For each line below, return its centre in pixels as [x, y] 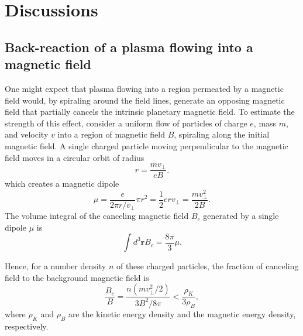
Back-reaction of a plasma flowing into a [129, 47]
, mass [265, 123]
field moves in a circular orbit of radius [75, 157]
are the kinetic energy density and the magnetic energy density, [182, 313]
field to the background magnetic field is [77, 277]
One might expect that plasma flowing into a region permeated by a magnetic [144, 88]
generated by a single [241, 216]
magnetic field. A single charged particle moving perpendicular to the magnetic [147, 145]
